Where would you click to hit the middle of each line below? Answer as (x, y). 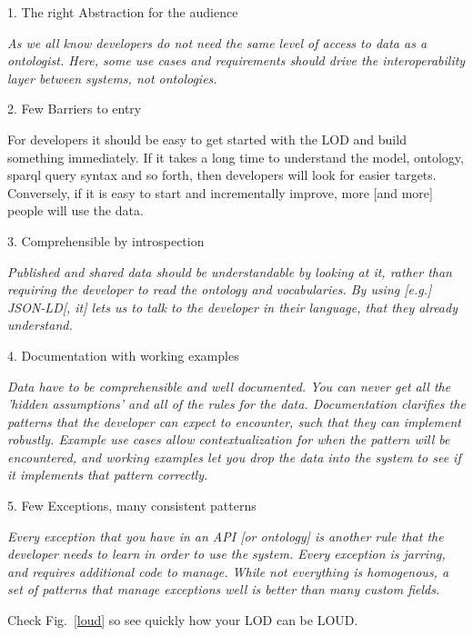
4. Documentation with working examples (123, 355)
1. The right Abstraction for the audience (123, 12)
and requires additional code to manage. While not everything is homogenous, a (228, 571)
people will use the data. (75, 210)
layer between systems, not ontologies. (112, 78)
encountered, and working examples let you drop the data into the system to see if (234, 457)
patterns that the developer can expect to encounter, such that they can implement (234, 421)
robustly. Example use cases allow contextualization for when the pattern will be (229, 439)
